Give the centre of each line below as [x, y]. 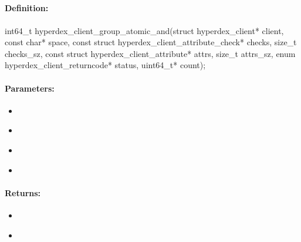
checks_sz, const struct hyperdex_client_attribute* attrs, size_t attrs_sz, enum [150, 53]
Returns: [23, 192]
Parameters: [30, 88]
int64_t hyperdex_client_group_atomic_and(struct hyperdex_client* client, [144, 30]
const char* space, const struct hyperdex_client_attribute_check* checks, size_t [151, 42]
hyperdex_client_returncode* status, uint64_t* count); [105, 65]
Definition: [27, 8]
